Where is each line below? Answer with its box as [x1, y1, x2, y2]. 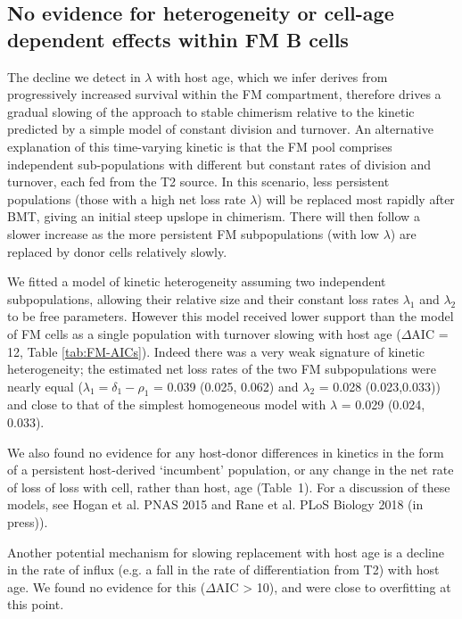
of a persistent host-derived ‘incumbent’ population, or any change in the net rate [7, 460, 454, 479]
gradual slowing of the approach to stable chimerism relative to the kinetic [7, 102, 415, 120]
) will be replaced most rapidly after [257, 189, 455, 208]
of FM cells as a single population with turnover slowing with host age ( [7, 324, 401, 343]
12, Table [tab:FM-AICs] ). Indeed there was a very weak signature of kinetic [7, 342, 425, 360]
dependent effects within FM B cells [7, 25, 349, 53]
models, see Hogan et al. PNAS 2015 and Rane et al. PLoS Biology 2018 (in [7, 495, 424, 514]
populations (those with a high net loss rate [7, 189, 246, 208]
